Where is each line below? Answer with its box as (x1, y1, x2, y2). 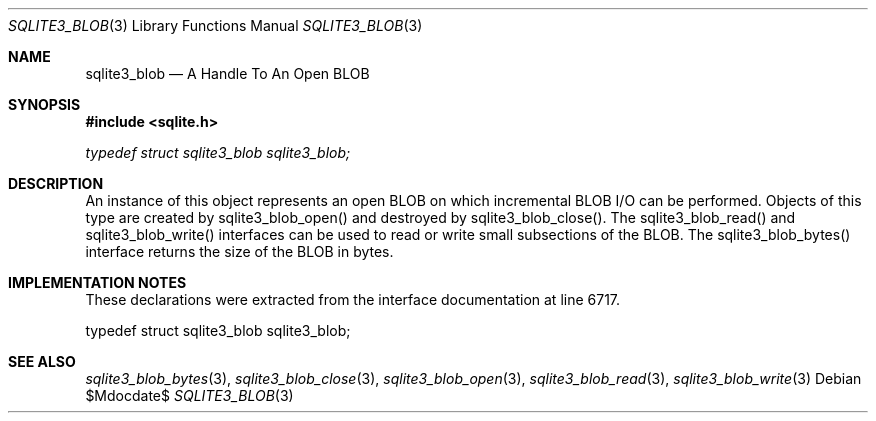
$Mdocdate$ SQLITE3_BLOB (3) (85, 387, 294, 404)
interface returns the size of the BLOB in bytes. (85, 243, 394, 260)
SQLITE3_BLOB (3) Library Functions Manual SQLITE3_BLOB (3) (8, 17, 423, 34)
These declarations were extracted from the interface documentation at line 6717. (85, 291, 621, 308)
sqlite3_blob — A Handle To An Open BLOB (85, 65, 370, 82)
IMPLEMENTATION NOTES (8, 274, 187, 291)
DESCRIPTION (8, 175, 104, 192)
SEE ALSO (8, 353, 76, 370)
